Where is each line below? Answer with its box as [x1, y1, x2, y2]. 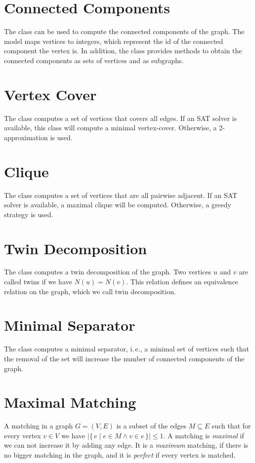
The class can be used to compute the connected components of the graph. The [4, 26, 245, 37]
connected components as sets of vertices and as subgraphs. [4, 55, 184, 65]
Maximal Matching [4, 392, 136, 412]
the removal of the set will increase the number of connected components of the [4, 353, 245, 363]
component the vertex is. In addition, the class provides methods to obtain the [4, 45, 242, 56]
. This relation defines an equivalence [126, 276, 238, 287]
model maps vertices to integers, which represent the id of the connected [4, 36, 223, 46]
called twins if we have [4, 276, 72, 287]
